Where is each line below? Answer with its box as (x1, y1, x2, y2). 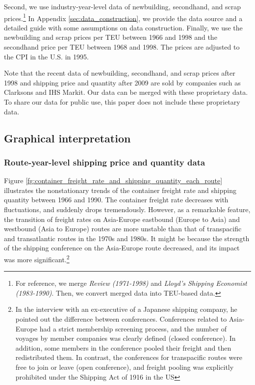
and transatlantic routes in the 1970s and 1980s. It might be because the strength (4, 233, 250, 243)
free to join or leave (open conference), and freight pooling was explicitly (15, 361, 234, 372)
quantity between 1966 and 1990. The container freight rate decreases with (4, 194, 229, 205)
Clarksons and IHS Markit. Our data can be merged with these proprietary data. (4, 87, 248, 97)
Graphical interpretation (4, 130, 131, 145)
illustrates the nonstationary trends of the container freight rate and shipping (4, 185, 236, 195)
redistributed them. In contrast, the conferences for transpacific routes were (15, 352, 243, 362)
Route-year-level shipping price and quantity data (4, 156, 205, 168)
